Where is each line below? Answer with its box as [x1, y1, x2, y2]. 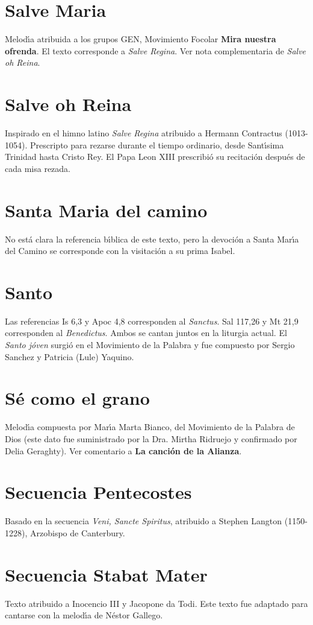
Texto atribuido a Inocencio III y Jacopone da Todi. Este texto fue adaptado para [5, 597, 308, 609]
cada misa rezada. [5, 162, 70, 174]
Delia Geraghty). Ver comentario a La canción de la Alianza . [5, 444, 242, 457]
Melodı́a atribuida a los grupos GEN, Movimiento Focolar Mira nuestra [5, 33, 276, 45]
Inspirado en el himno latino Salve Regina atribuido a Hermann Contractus [5, 127, 282, 139]
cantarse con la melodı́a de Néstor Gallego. [5, 609, 163, 621]
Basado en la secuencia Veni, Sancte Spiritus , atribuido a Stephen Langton [5, 515, 282, 527]
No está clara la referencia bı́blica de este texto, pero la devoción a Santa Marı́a [5, 232, 299, 245]
